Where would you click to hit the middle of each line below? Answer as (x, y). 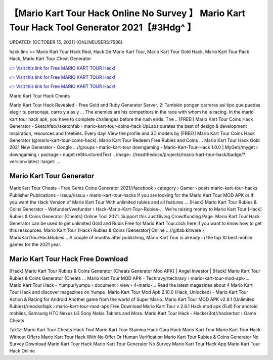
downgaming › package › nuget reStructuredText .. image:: (71, 155)
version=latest (24, 162)
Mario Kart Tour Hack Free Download (69, 259)
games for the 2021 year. (35, 244)
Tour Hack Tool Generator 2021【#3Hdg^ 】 (103, 27)
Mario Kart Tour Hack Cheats (40, 95)
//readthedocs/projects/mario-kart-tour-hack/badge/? (189, 155)
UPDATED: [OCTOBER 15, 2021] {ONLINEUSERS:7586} (66, 42)
